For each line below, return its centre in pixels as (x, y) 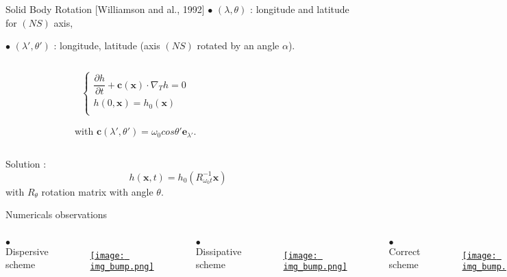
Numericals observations (57, 214)
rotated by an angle (238, 45)
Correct (405, 251)
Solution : (26, 164)
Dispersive (27, 251)
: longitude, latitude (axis (107, 45)
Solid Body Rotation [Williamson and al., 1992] (105, 9)
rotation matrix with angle (97, 191)
